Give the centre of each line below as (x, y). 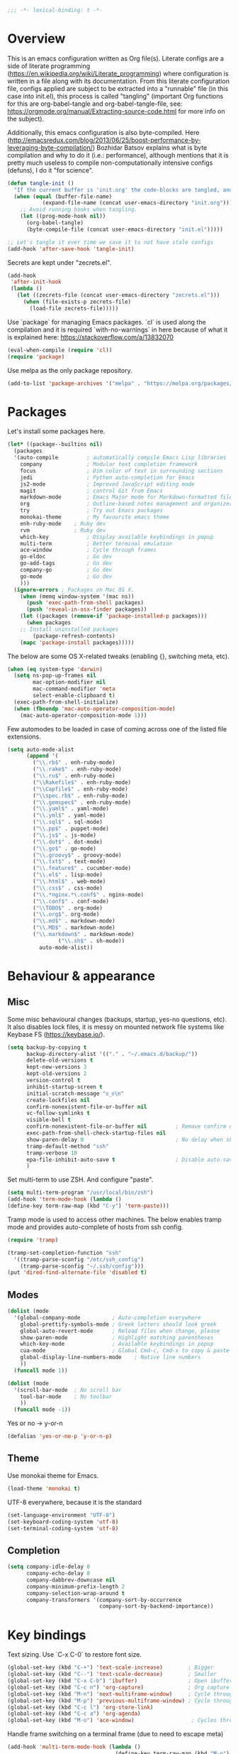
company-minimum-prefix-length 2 (75, 1586)
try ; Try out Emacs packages (91, 511)
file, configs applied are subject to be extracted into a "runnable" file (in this (118, 88)
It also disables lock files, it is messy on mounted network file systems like (116, 1027)
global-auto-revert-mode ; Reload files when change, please (120, 1331)
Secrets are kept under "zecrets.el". (59, 262)
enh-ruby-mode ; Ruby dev (63, 523)
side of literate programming (49, 66)
